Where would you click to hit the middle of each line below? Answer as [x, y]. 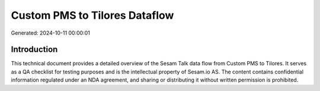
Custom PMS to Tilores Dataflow [92, 15]
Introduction [34, 50]
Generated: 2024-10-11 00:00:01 [50, 33]
